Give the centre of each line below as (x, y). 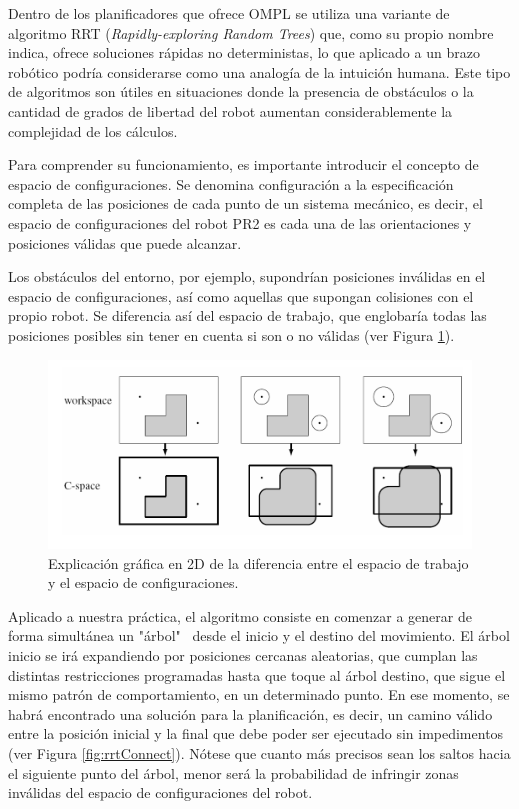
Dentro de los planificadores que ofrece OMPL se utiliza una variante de (229, 13)
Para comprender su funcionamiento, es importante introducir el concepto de (243, 164)
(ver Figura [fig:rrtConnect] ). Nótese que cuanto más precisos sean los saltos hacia (259, 752)
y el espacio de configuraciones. (143, 582)
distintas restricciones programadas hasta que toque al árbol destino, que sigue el (257, 674)
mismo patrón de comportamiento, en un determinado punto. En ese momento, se (259, 694)
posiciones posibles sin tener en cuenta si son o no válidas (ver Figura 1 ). (231, 334)
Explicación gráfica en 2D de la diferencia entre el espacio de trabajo (258, 562)
